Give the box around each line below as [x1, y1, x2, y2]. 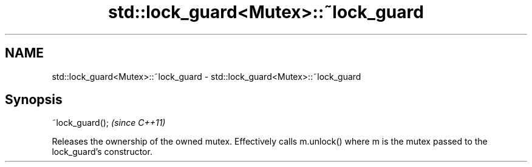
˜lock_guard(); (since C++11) [52, 117, 166, 128]
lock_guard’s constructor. [52, 146, 152, 157]
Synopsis [5, 92, 63, 108]
